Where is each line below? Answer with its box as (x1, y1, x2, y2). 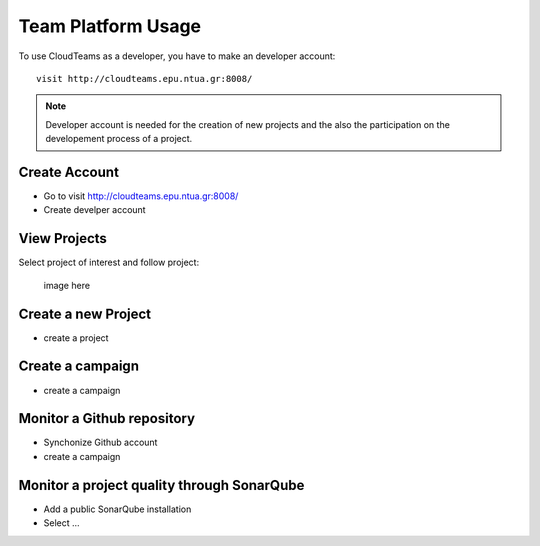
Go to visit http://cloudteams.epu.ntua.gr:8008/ (43, 190, 239, 202)
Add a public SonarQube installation (43, 503, 192, 515)
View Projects (18, 230, 107, 247)
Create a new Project (18, 305, 152, 322)
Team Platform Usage (18, 15, 202, 37)
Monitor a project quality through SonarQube (18, 476, 305, 494)
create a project (43, 331, 109, 344)
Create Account (18, 163, 120, 180)
